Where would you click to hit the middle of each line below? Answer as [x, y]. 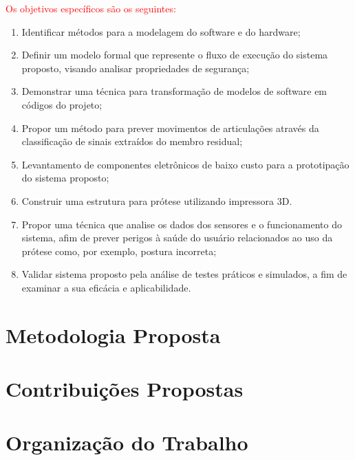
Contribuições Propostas [125, 389]
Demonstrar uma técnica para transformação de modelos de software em [174, 91]
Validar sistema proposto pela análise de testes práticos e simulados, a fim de [184, 274]
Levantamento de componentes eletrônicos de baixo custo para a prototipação [185, 164]
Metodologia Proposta [113, 335]
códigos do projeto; [62, 104]
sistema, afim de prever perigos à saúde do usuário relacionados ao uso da [177, 238]
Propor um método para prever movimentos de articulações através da [170, 128]
